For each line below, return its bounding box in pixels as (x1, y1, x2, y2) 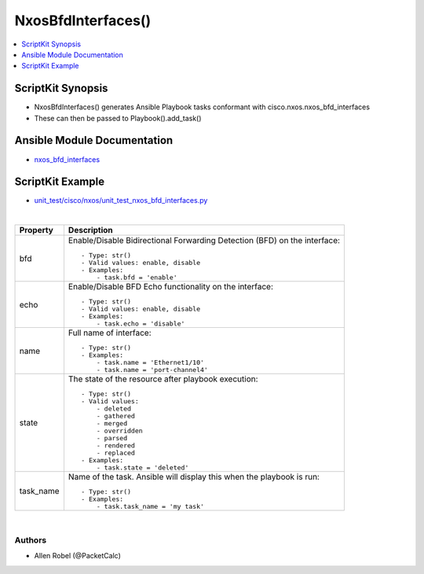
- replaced (96, 449, 135, 458)
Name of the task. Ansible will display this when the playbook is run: (68, 472, 320, 483)
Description (68, 225, 113, 236)
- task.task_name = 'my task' (96, 502, 204, 511)
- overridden (96, 427, 143, 436)
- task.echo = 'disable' (96, 319, 185, 328)
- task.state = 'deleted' (96, 464, 189, 472)
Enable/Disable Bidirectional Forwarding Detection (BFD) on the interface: (68, 235, 341, 246)
